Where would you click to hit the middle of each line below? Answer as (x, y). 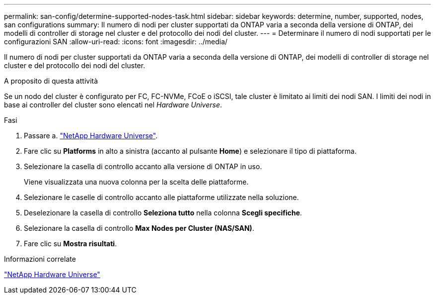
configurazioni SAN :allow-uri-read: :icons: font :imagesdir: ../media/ (116, 42)
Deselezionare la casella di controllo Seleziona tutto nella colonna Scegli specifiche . (163, 213)
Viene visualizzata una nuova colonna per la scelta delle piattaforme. (136, 182)
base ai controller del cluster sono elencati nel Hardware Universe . (113, 105)
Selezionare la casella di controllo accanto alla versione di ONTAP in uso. (143, 166)
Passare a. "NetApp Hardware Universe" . (91, 136)
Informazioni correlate (40, 259)
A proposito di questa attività (51, 81)
